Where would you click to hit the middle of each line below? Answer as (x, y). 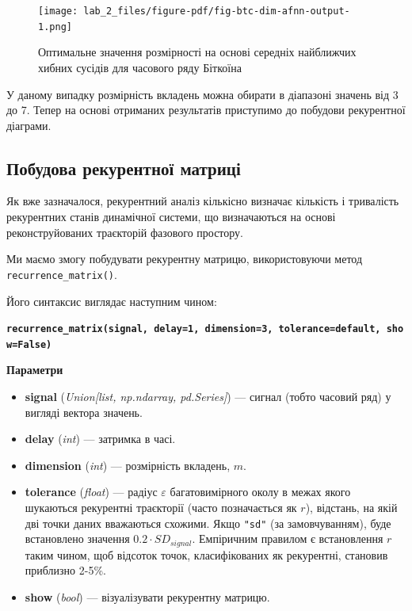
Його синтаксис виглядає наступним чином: (112, 301)
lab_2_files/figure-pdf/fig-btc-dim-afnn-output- (217, 11)
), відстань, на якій (351, 507)
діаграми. (29, 125)
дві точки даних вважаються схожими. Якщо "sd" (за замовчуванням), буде (208, 523)
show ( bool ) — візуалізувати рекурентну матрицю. (147, 596)
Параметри (35, 370)
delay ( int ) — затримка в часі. (100, 439)
